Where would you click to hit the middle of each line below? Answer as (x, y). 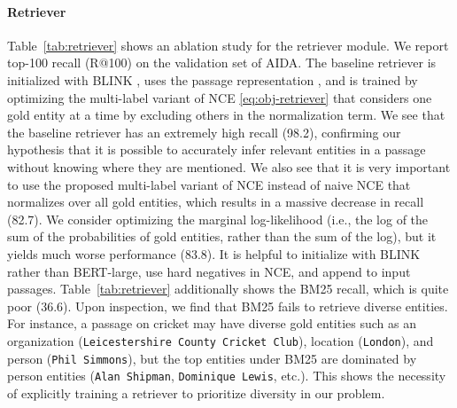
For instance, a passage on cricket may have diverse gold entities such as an (212, 323)
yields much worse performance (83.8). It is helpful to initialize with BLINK (214, 253)
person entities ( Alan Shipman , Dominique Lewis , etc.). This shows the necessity (227, 376)
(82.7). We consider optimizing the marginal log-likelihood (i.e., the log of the (218, 219)
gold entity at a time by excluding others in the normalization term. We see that (226, 115)
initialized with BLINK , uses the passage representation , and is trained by (213, 79)
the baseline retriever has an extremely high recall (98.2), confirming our (204, 132)
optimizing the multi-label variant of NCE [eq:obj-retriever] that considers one (220, 97)
